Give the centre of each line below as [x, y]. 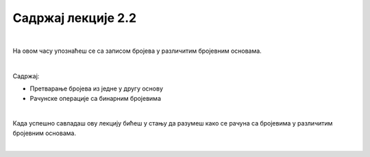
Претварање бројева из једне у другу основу [97, 88]
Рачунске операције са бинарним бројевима [95, 98]
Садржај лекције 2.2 [75, 18]
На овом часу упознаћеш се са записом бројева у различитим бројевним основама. [137, 51]
